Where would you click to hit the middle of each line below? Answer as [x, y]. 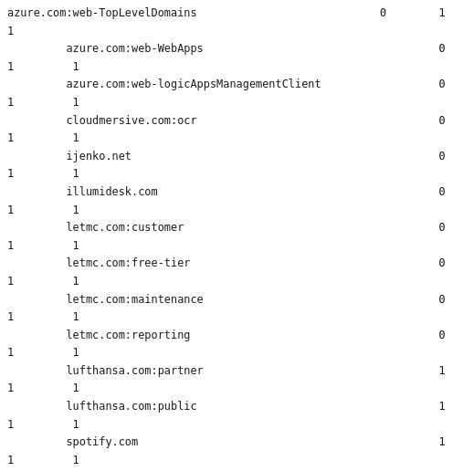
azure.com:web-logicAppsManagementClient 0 [256, 84]
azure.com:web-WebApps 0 [256, 49]
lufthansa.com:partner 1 [256, 370]
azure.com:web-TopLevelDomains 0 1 [226, 13]
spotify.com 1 [256, 442]
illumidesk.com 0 [256, 191]
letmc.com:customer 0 [256, 228]
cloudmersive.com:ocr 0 [256, 120]
